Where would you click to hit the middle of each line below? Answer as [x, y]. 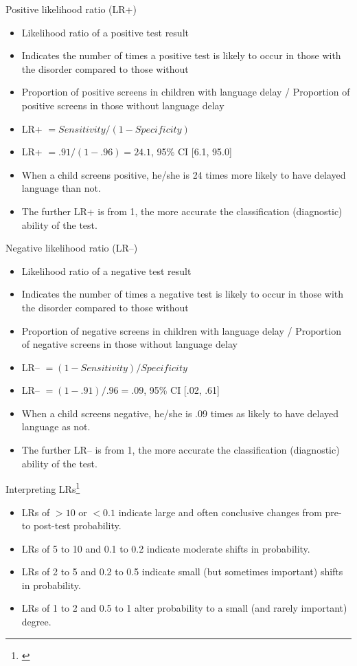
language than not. [61, 188]
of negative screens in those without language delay [129, 344]
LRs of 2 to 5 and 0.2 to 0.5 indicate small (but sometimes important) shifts [182, 571]
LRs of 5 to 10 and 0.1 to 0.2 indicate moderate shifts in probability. [166, 548]
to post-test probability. [71, 525]
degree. [36, 622]
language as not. [56, 426]
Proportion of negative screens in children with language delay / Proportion [181, 330]
